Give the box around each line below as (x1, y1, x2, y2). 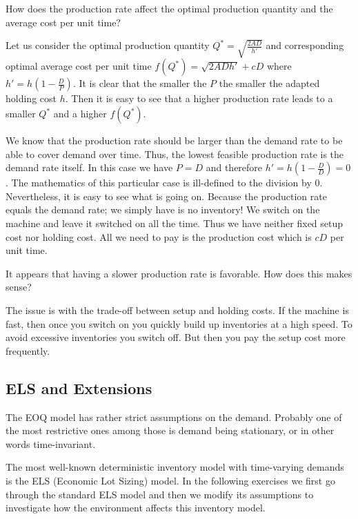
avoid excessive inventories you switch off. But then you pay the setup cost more (6, 330, 346, 344)
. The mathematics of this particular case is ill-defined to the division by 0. (6, 175, 323, 190)
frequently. (6, 343, 50, 358)
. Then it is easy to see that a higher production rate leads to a (65, 91, 333, 106)
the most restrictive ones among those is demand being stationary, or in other (6, 423, 335, 438)
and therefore (206, 160, 263, 175)
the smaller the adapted (219, 76, 320, 90)
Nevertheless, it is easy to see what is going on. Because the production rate (6, 188, 327, 203)
